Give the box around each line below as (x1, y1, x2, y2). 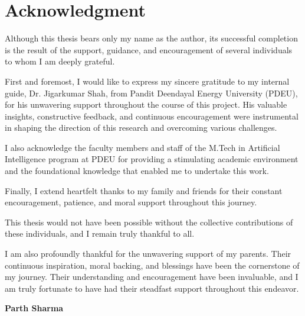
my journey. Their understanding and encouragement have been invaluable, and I (5, 270, 299, 283)
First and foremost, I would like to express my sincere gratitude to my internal (5, 75, 290, 87)
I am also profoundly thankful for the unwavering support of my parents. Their (5, 247, 291, 260)
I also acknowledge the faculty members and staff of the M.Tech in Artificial (5, 141, 280, 153)
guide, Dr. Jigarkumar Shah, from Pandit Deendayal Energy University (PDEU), (5, 86, 298, 99)
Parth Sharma (5, 302, 64, 314)
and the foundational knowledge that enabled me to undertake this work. (5, 165, 269, 177)
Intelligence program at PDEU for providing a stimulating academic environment (5, 153, 299, 165)
